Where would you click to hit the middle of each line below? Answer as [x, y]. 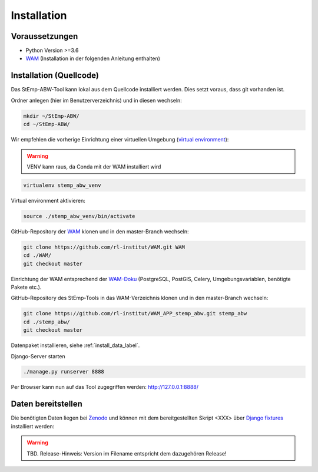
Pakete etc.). [26, 287]
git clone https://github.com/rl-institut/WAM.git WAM [104, 247]
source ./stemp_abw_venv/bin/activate [79, 216]
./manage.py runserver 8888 [64, 372]
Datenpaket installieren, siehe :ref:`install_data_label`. [75, 345]
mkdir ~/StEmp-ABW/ [51, 116]
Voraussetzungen [44, 36]
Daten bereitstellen [47, 404]
